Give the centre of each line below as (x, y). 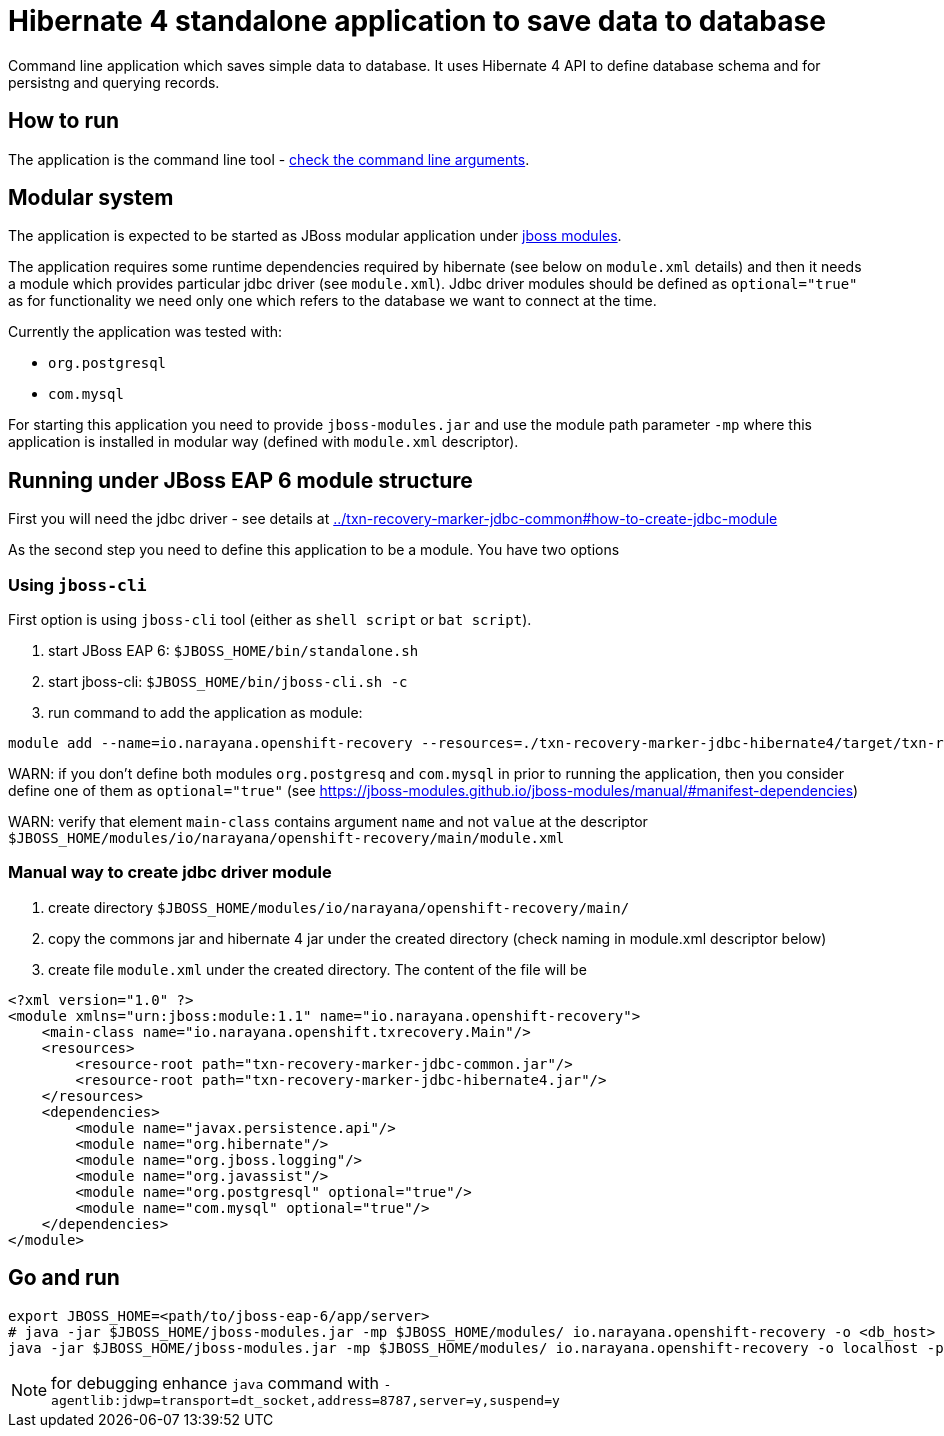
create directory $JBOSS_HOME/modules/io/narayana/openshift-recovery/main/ (339, 907)
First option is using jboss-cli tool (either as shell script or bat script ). (270, 620)
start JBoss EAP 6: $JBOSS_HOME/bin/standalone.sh (233, 651)
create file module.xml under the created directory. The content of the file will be (317, 969)
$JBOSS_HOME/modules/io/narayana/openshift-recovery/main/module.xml (286, 838)
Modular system (91, 198)
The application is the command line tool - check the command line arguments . (269, 159)
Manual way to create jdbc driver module (170, 872)
